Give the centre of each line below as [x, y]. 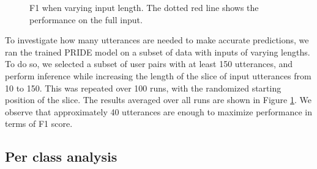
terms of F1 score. [39, 124]
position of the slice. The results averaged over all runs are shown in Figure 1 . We [158, 100]
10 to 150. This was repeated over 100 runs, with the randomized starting [143, 88]
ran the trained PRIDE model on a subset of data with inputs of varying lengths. [158, 52]
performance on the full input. [86, 19]
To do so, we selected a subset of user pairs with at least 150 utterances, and [149, 64]
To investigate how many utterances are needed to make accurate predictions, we [157, 40]
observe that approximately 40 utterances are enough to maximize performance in [159, 111]
